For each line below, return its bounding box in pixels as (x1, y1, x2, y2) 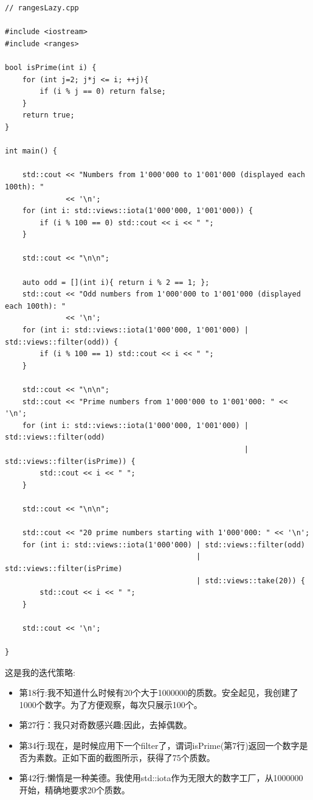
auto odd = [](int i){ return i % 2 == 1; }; (22, 278, 210, 287)
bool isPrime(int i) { (5, 63, 97, 72)
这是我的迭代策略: (5, 665, 75, 678)
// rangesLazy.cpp (5, 4, 79, 12)
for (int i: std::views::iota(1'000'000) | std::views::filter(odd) (22, 540, 305, 549)
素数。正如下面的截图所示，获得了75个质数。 (36, 751, 215, 763)
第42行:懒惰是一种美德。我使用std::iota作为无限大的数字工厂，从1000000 (19, 771, 303, 784)
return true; (22, 111, 75, 120)
